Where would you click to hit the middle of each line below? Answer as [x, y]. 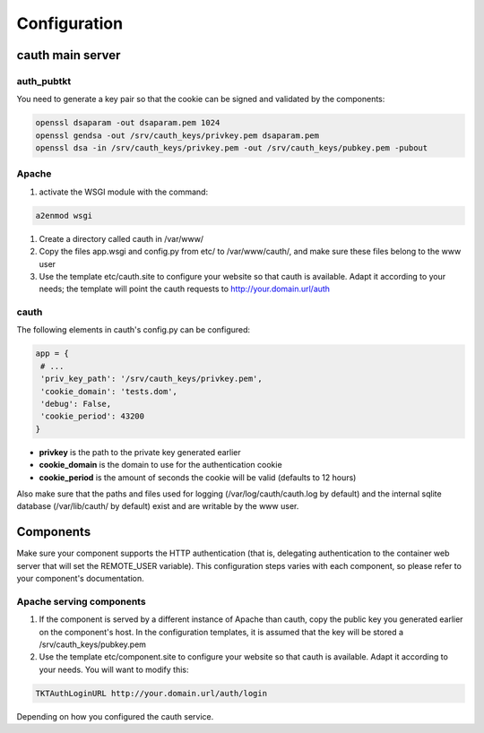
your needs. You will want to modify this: [114, 669]
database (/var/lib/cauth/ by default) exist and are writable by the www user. [158, 506]
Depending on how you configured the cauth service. [115, 716]
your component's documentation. [81, 579]
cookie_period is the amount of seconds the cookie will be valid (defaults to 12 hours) [198, 477]
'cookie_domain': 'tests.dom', [109, 391]
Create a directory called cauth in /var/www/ [121, 238]
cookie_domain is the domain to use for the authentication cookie [160, 465]
